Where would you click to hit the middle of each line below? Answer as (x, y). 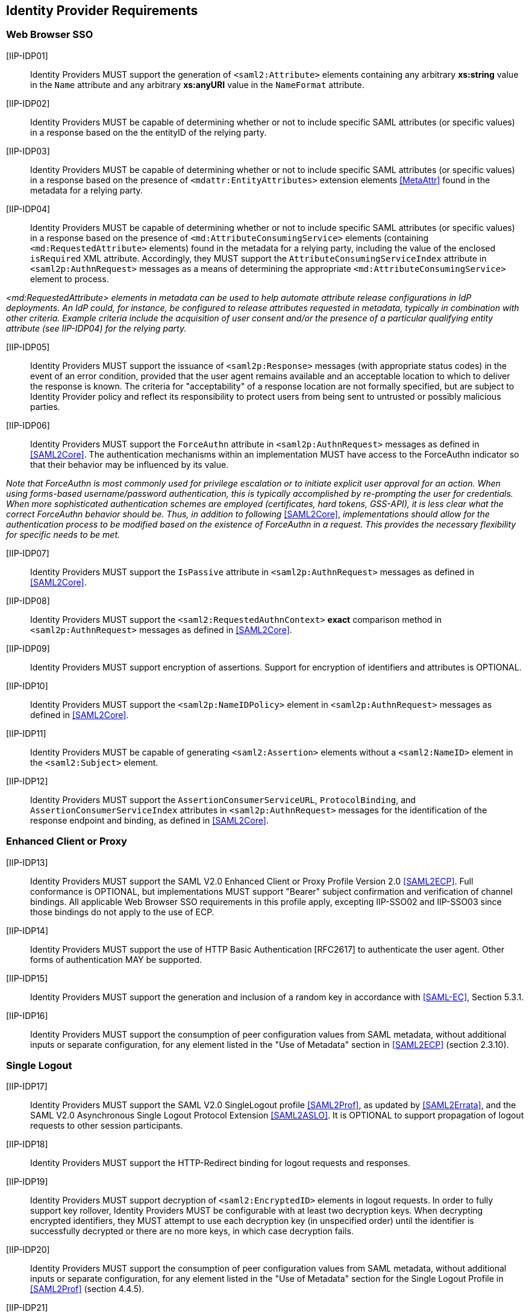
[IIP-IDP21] (27, 1308)
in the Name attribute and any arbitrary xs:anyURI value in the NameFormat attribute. (197, 84)
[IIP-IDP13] (27, 862)
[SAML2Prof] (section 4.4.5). (87, 1289)
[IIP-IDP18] (27, 1144)
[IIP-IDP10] (27, 686)
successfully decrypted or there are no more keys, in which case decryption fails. (192, 1231)
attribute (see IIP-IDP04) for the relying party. (96, 328)
